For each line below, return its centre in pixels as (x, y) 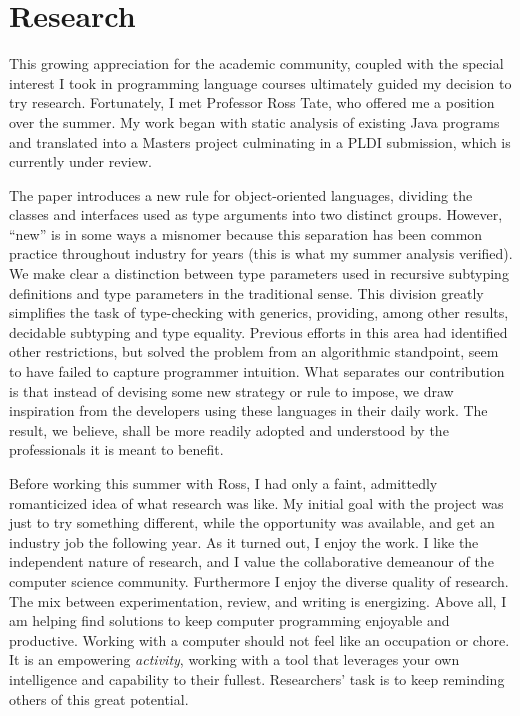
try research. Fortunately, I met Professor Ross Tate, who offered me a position (252, 102)
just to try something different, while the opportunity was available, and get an (252, 522)
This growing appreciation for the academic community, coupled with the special (256, 63)
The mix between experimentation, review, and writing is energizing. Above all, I (258, 600)
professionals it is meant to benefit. (116, 449)
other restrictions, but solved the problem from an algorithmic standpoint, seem (254, 351)
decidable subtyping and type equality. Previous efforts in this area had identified (258, 331)
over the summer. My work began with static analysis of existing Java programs (254, 121)
